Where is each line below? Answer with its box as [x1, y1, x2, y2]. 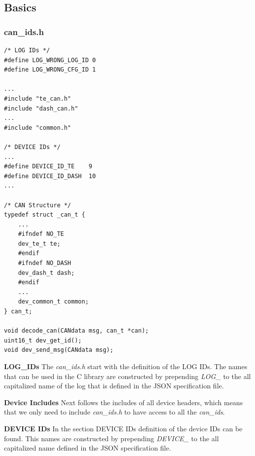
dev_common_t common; [18, 298, 89, 305]
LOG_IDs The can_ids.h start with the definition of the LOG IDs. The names [4, 361, 248, 371]
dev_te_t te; [18, 240, 61, 247]
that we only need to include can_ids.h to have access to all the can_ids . [4, 407, 225, 417]
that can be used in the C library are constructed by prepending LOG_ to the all [4, 371, 251, 381]
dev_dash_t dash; [18, 269, 75, 276]
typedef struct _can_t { [4, 211, 85, 219]
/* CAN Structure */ [4, 201, 72, 209]
